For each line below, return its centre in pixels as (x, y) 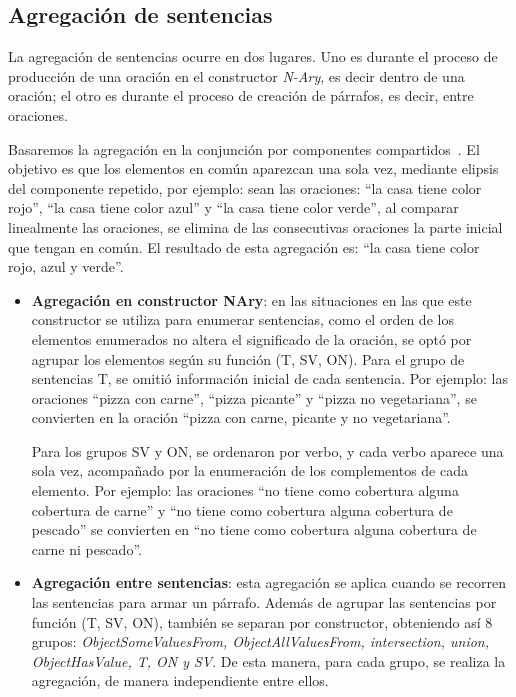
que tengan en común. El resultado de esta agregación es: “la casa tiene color (244, 246)
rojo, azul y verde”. (66, 266)
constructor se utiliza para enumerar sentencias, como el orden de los (242, 319)
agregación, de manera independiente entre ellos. (180, 680)
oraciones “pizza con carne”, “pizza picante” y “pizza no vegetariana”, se (254, 397)
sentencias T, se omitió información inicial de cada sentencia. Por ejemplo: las (270, 378)
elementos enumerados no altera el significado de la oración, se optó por (251, 338)
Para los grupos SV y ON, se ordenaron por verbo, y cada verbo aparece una (267, 450)
